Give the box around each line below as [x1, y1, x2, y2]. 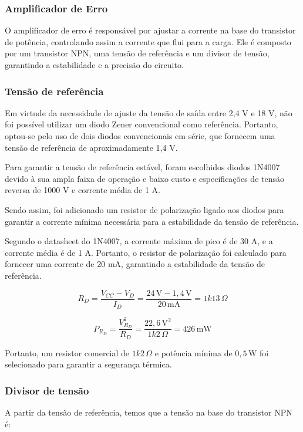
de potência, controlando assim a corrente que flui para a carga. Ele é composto [5, 35, 291, 48]
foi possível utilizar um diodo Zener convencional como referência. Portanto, [5, 118, 278, 130]
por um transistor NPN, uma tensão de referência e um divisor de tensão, [5, 47, 270, 59]
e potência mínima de [154, 346, 233, 359]
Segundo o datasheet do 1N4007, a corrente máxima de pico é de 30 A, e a [5, 235, 273, 247]
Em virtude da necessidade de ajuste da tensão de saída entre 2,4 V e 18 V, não [5, 106, 292, 119]
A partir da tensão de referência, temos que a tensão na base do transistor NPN [5, 406, 292, 419]
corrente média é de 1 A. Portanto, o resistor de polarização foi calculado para [5, 246, 287, 258]
